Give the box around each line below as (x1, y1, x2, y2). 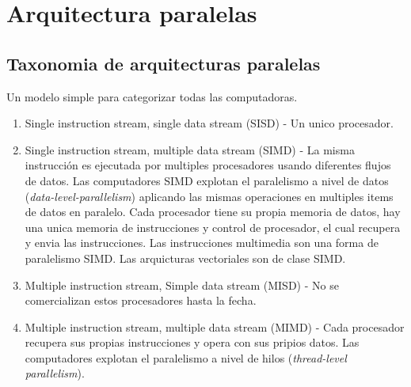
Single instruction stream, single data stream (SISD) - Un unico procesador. (25, 115, 394, 131)
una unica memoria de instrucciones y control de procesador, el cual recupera (25, 218, 401, 235)
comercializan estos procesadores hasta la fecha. (25, 292, 257, 309)
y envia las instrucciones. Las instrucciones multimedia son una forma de (25, 234, 379, 251)
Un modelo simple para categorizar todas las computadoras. (6, 88, 298, 104)
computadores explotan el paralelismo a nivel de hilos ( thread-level (25, 349, 347, 366)
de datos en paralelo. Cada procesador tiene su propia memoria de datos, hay (25, 203, 401, 220)
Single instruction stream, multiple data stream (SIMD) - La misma (25, 141, 355, 157)
